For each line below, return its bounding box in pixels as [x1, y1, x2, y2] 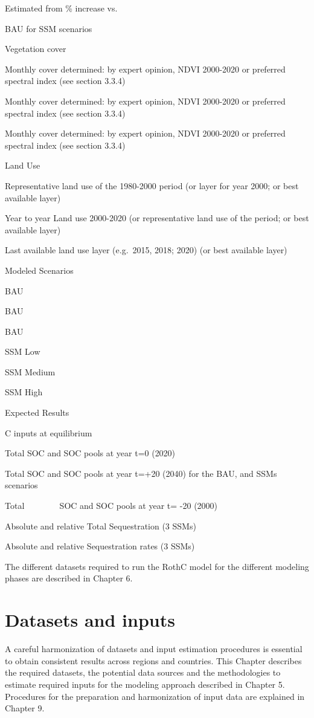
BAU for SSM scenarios [5, 22, 92, 34]
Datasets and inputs [5, 607, 175, 632]
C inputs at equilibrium [5, 426, 92, 439]
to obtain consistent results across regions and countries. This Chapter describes [5, 654, 302, 667]
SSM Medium [5, 365, 56, 378]
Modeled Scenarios [5, 264, 74, 276]
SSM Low [5, 345, 40, 358]
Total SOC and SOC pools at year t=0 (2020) [5, 447, 176, 459]
